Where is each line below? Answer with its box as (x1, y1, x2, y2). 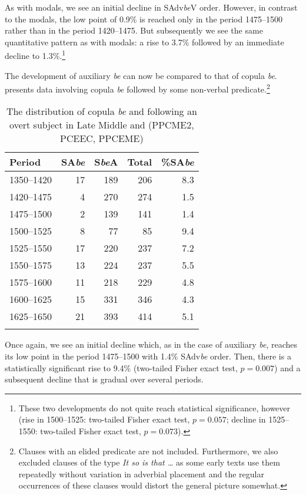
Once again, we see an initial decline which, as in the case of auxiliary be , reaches (5, 338, 298, 351)
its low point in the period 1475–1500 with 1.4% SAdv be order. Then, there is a (5, 350, 291, 362)
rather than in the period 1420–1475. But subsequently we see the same (5, 24, 263, 37)
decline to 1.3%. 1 (5, 48, 66, 62)
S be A (94, 155, 118, 169)
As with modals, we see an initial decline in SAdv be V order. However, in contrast (5, 1, 298, 13)
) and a (274, 361, 301, 374)
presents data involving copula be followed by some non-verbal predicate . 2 (5, 81, 270, 95)
